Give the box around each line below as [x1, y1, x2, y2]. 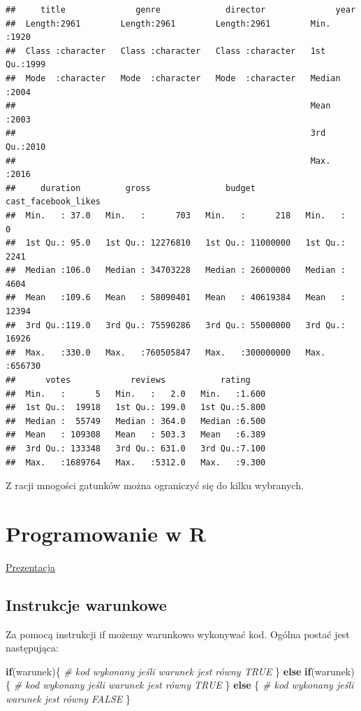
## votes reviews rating [6, 375, 251, 386]
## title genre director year [6, 5, 356, 15]
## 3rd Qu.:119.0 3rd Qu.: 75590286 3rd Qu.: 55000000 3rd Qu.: [6, 320, 346, 330]
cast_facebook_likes [6, 197, 101, 207]
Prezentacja [6, 559, 56, 574]
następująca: [6, 640, 59, 655]
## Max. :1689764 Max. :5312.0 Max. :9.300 [6, 457, 266, 467]
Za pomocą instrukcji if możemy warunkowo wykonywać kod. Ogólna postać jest [6, 626, 350, 641]
